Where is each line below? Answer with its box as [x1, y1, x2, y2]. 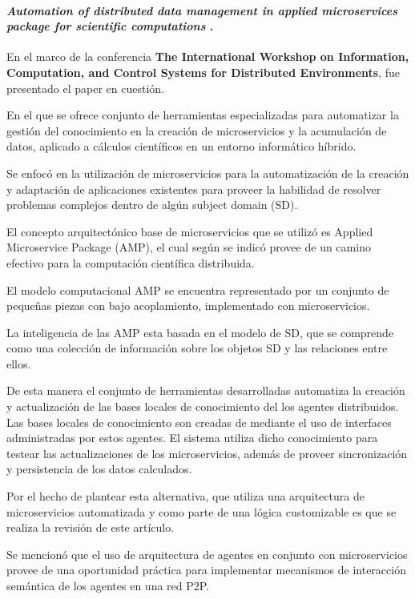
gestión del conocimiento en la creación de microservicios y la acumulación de [6, 122, 387, 139]
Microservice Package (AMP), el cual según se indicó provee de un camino [6, 239, 371, 255]
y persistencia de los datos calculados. [6, 460, 192, 477]
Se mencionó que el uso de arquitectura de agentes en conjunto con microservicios [6, 545, 408, 562]
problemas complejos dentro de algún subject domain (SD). [6, 196, 298, 213]
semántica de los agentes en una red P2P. [6, 577, 210, 594]
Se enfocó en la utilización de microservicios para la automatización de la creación [6, 164, 409, 181]
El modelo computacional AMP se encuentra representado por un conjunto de [6, 281, 389, 298]
